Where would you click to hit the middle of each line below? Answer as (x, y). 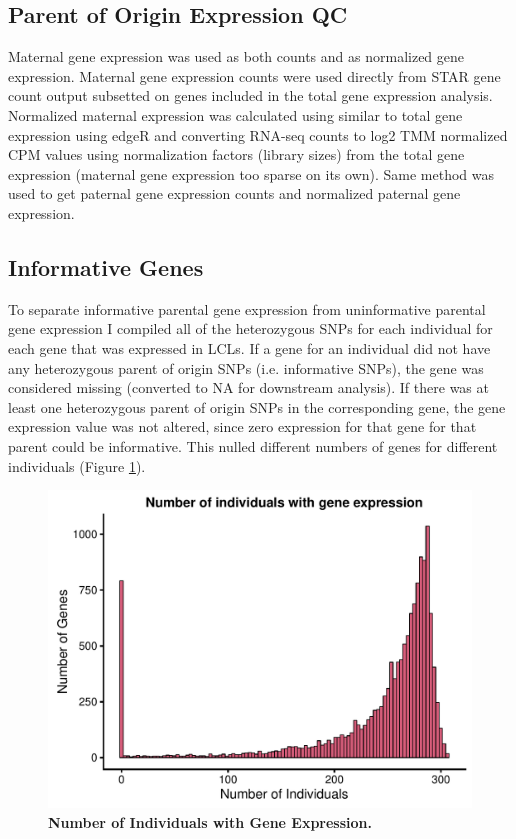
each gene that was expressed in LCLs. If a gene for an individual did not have (249, 347)
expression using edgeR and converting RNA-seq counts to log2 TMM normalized (258, 134)
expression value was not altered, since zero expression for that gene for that (242, 426)
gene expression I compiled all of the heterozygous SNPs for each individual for (250, 328)
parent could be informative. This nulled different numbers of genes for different (253, 445)
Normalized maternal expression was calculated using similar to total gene (235, 114)
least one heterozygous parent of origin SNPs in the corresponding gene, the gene (257, 406)
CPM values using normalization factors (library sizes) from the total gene (236, 154)
